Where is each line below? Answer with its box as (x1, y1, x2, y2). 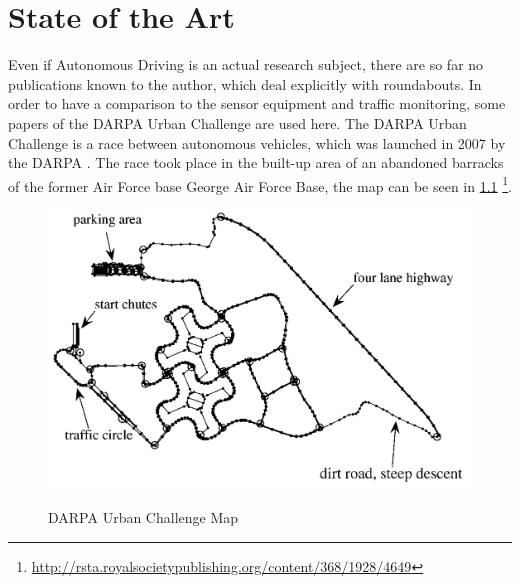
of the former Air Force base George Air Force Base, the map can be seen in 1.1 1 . (8, 172, 513, 196)
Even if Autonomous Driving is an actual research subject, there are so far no (8, 54, 484, 75)
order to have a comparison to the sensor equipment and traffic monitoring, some (8, 93, 506, 114)
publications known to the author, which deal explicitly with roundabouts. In (8, 73, 482, 94)
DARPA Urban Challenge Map (48, 507, 239, 528)
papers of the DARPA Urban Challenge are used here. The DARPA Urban (8, 112, 467, 133)
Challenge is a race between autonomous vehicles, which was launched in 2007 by (8, 132, 506, 153)
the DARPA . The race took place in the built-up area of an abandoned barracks (8, 152, 504, 173)
